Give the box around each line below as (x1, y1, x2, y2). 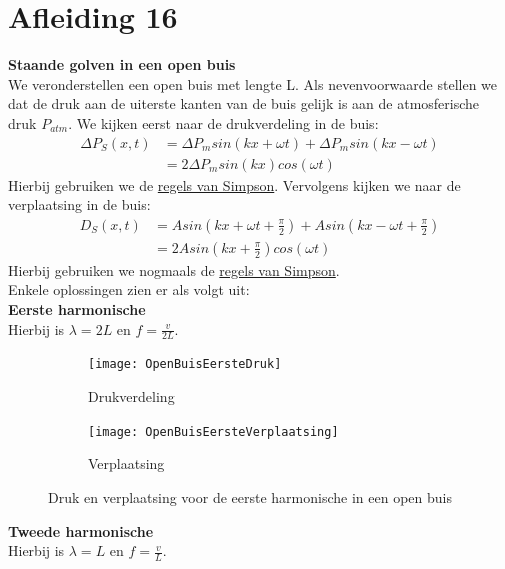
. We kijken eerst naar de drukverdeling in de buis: (68, 112, 379, 133)
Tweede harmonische (8, 520, 154, 541)
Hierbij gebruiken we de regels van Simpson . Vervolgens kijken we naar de (8, 174, 461, 195)
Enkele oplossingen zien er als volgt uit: (8, 279, 250, 300)
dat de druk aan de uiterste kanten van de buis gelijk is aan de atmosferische (8, 93, 480, 114)
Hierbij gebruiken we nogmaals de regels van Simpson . (8, 259, 340, 280)
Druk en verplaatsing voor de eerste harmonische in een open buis (48, 486, 452, 507)
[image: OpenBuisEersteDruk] (88, 357, 282, 372)
